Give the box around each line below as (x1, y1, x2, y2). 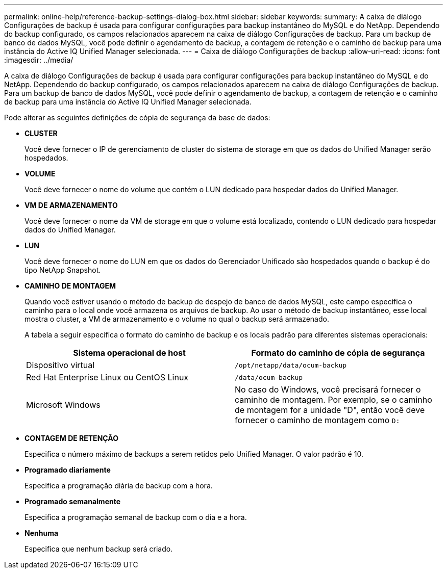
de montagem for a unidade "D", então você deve (235, 405, 425, 415)
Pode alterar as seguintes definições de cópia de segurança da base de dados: (4, 113, 270, 122)
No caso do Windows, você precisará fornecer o (235, 384, 421, 395)
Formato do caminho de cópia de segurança (251, 348, 425, 358)
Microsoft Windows (26, 400, 101, 410)
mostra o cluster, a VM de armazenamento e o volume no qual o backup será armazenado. (24, 315, 329, 323)
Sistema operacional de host (73, 348, 186, 358)
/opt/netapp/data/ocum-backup (235, 361, 347, 369)
